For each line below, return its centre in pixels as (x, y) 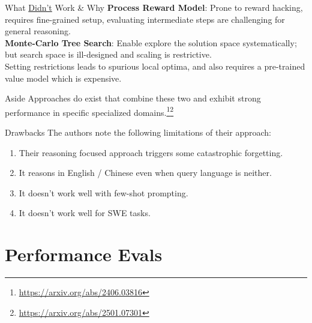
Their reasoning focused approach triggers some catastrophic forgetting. (151, 152)
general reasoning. (38, 31)
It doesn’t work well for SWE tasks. (85, 213)
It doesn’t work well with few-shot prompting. (103, 192)
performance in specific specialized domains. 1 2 (89, 111)
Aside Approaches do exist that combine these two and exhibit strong (133, 98)
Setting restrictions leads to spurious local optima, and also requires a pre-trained (155, 66)
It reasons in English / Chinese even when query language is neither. (145, 173)
